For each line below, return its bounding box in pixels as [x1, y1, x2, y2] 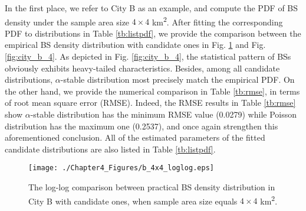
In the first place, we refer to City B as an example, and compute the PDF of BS [5, 2, 298, 14]
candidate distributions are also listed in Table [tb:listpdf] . [5, 142, 216, 155]
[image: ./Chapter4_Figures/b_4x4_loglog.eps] [28, 164, 214, 173]
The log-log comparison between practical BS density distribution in [28, 181, 275, 193]
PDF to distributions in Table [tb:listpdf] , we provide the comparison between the [5, 27, 301, 39]
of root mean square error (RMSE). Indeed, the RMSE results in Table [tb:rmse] [5, 96, 296, 109]
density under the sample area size [5, 15, 130, 28]
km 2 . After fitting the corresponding [152, 14, 283, 28]
